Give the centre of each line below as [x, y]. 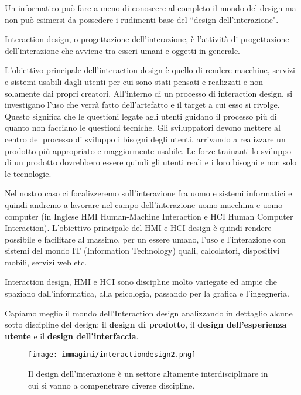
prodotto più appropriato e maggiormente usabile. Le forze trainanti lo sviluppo [148, 150]
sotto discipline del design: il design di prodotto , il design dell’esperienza [146, 324]
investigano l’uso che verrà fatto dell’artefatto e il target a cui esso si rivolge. [142, 105]
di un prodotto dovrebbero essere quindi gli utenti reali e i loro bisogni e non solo [151, 162]
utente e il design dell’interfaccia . [72, 336]
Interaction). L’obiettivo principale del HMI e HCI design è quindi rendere [138, 228]
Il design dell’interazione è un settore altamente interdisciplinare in [148, 374]
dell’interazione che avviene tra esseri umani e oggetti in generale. [122, 50]
